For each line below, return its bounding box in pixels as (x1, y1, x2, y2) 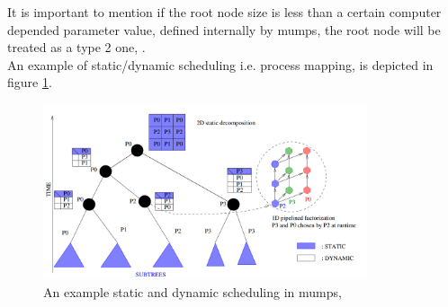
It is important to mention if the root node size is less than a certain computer (7, 3, 442, 21)
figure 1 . (7, 73, 52, 92)
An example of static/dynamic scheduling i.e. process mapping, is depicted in (7, 55, 434, 74)
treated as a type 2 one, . (7, 38, 146, 57)
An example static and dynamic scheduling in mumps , (43, 282, 342, 301)
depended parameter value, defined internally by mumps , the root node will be (7, 20, 441, 39)
